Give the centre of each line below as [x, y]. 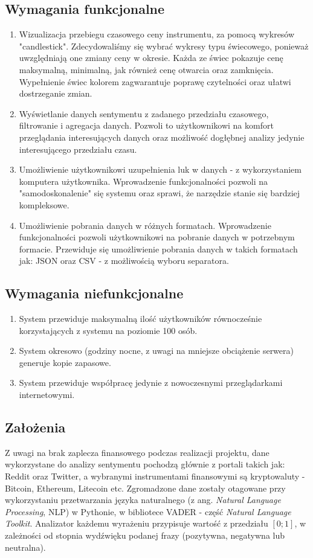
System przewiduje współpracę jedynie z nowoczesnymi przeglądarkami [151, 383]
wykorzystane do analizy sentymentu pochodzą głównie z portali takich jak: [145, 464]
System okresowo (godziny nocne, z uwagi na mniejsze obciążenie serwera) [156, 351]
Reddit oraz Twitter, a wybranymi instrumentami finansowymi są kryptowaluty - [155, 476]
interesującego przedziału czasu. [78, 149]
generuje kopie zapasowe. [65, 362]
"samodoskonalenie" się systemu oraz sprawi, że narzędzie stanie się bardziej [160, 193]
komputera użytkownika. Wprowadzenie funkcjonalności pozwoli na [144, 181]
